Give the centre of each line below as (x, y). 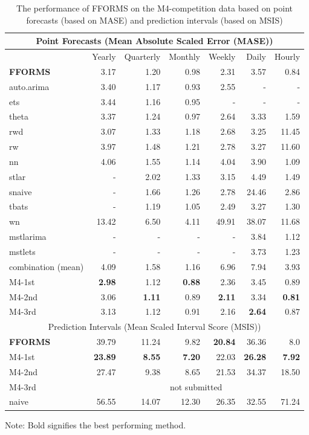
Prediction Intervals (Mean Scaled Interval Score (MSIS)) (154, 327)
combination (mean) (47, 266)
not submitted (196, 386)
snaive (21, 191)
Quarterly (142, 56)
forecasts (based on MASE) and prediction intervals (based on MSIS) (154, 20)
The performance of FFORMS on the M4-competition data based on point (154, 8)
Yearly (104, 56)
